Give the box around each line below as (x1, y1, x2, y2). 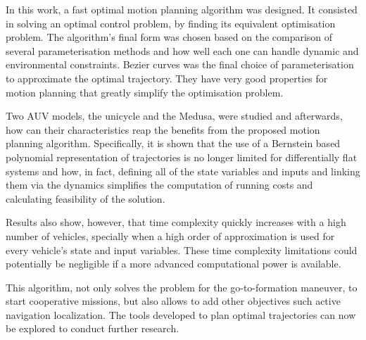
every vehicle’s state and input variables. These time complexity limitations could (6, 242, 358, 257)
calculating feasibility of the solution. (6, 191, 165, 206)
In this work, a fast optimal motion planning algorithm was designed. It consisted (6, 2, 358, 16)
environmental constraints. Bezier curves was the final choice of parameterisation (6, 57, 354, 72)
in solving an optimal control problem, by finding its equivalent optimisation (6, 15, 336, 30)
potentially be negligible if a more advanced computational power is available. (6, 256, 341, 271)
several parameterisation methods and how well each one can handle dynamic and (6, 43, 359, 58)
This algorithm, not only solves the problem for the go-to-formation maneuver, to (6, 279, 358, 294)
